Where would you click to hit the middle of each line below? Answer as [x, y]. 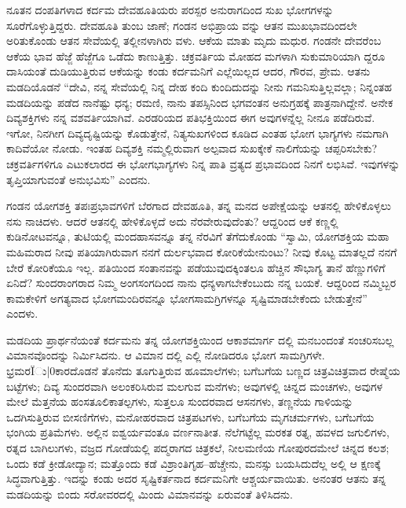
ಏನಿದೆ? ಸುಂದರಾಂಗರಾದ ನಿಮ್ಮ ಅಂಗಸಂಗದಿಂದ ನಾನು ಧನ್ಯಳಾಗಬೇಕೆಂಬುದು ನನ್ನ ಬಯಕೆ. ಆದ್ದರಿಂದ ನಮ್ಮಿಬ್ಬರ [201, 283]
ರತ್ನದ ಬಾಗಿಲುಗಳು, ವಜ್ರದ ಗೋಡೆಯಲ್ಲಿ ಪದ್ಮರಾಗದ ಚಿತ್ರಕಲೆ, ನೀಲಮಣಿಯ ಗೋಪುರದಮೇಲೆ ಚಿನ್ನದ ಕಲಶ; [198, 448]
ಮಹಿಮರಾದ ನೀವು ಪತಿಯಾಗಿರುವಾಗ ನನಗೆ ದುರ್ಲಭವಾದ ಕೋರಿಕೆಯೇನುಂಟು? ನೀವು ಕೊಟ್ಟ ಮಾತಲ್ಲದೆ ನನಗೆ [202, 251]
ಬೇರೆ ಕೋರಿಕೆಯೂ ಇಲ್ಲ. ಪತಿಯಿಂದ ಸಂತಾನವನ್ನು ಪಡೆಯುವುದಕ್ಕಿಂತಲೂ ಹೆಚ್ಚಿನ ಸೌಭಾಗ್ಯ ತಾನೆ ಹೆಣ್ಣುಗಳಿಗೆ [196, 267]
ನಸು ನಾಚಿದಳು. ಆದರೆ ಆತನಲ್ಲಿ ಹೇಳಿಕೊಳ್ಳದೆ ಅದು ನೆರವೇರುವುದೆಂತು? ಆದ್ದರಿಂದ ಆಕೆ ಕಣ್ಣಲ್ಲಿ [172, 221]
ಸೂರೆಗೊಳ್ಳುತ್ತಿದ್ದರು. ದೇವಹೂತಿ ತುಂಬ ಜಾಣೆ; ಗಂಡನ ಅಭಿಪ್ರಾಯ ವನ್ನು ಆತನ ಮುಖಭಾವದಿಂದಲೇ [182, 25]
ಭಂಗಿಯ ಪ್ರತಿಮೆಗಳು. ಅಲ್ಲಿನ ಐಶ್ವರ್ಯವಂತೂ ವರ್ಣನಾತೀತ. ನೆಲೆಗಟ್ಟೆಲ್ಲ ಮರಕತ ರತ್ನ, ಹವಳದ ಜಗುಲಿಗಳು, [198, 432]
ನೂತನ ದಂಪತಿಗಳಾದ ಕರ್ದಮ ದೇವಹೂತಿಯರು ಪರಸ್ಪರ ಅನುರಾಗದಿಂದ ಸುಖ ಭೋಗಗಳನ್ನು [170, 9]
